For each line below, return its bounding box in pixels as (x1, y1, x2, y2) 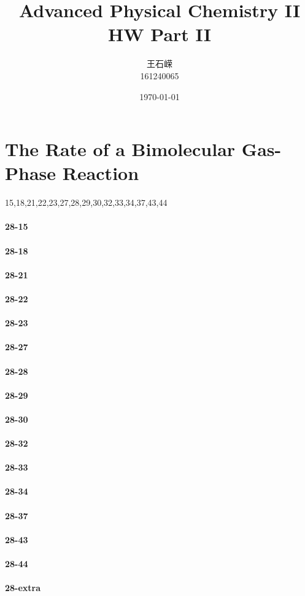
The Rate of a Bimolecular (5, 136, 236, 162)
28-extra (5, 581, 41, 594)
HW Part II (108, 22, 211, 47)
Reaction (62, 160, 139, 186)
